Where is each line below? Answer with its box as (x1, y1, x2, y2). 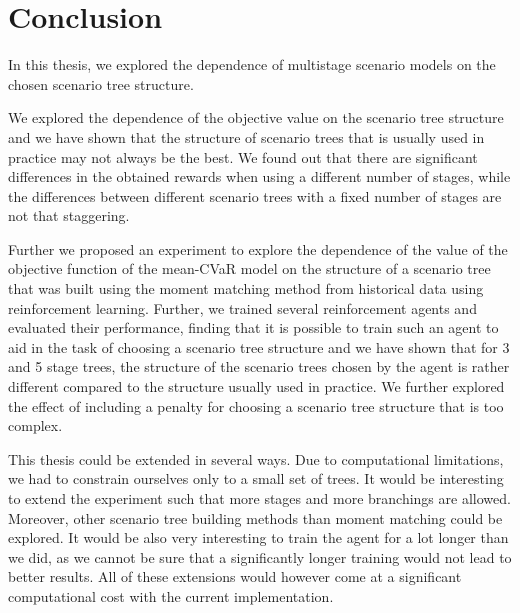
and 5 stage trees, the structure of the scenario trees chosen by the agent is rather (8, 356, 510, 377)
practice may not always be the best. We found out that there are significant (8, 146, 478, 167)
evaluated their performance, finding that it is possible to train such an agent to (8, 317, 499, 338)
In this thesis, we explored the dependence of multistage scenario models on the (8, 54, 496, 75)
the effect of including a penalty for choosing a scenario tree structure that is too (8, 395, 504, 416)
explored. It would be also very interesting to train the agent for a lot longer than (8, 527, 509, 548)
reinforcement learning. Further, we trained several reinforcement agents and (8, 297, 477, 318)
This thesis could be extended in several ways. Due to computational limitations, (8, 448, 504, 469)
